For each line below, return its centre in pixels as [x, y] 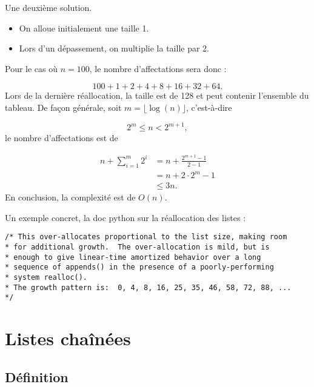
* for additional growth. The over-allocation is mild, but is [137, 247]
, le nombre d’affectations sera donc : [158, 68]
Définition [37, 376]
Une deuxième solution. [48, 7]
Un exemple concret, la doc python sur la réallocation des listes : [125, 217]
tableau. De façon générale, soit [63, 107]
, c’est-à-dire [209, 107]
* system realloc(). [46, 277]
